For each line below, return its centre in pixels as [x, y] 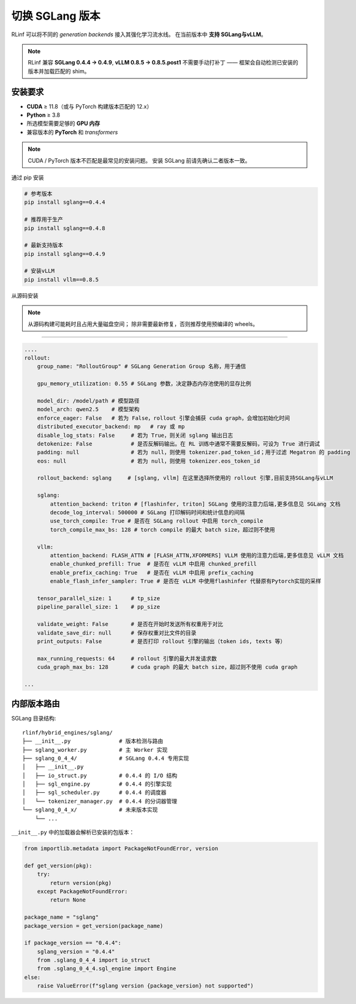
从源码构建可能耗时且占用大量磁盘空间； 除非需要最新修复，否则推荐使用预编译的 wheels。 [143, 324]
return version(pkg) [81, 883]
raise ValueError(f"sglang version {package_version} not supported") [146, 986]
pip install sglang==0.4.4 [65, 202]
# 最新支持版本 [44, 245]
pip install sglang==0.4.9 [65, 254]
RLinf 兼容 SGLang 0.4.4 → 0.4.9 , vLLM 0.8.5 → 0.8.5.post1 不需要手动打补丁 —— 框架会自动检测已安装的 [163, 63]
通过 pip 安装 [28, 177]
